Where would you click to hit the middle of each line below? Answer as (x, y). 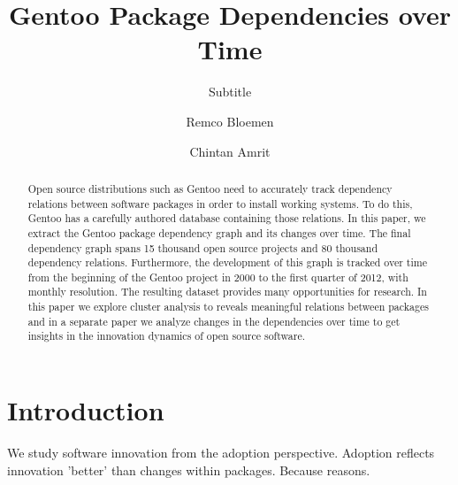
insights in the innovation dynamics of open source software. (166, 336)
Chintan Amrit (230, 151)
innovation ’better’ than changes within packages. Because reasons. (189, 470)
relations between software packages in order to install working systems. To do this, (220, 203)
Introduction (86, 410)
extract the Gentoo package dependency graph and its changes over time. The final (219, 232)
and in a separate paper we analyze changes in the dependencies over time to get (214, 321)
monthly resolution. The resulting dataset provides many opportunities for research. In (227, 292)
